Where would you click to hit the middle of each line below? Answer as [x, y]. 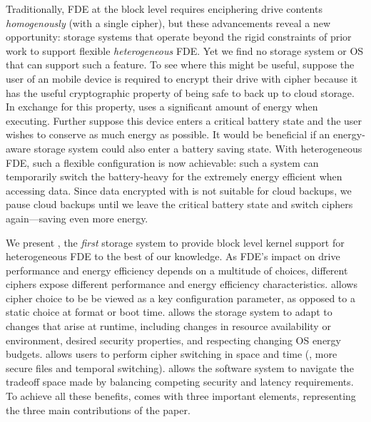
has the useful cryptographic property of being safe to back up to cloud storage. [180, 92]
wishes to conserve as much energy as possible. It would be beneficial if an [168, 134]
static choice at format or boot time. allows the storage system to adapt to [169, 312]
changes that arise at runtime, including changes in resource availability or [168, 326]
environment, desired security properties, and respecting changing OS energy [173, 340]
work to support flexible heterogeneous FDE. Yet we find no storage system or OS [185, 50]
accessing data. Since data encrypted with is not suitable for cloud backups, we [179, 190]
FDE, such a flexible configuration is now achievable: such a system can [162, 162]
